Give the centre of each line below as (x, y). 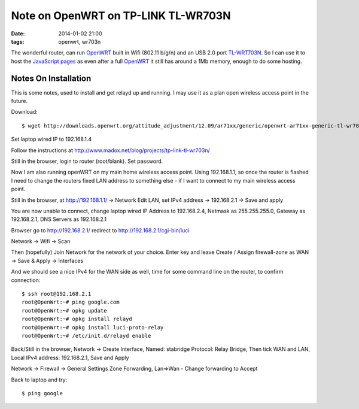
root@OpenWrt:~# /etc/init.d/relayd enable (86, 336)
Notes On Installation (51, 78)
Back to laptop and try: (39, 380)
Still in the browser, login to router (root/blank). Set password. (87, 161)
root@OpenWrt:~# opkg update (64, 310)
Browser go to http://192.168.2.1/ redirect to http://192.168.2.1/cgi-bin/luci (100, 230)
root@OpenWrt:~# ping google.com (71, 302)
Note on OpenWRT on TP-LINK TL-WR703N (121, 16)
